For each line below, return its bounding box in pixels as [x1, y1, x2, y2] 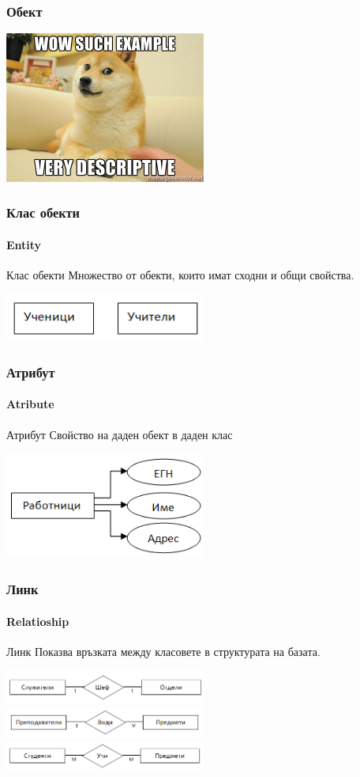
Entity [6, 236, 42, 252]
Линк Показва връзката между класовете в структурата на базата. [6, 642, 321, 659]
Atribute [6, 396, 54, 412]
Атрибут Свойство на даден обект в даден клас [6, 426, 233, 442]
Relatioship [6, 612, 69, 629]
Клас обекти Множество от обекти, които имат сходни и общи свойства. [6, 266, 354, 282]
